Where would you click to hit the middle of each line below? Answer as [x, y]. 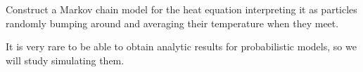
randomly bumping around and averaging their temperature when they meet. [172, 23]
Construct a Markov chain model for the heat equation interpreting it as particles [181, 9]
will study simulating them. [65, 60]
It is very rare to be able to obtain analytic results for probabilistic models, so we [181, 46]
